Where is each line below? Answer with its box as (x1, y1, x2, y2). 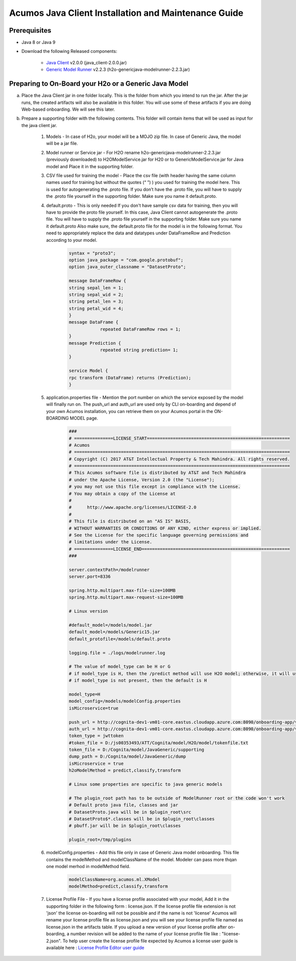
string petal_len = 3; (69, 299, 124, 304)
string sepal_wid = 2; (69, 292, 124, 297)
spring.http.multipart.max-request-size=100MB (69, 595, 184, 600)
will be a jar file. (46, 140, 78, 146)
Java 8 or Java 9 (21, 40, 56, 46)
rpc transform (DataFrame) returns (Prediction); (69, 375, 191, 380)
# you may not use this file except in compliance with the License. (69, 484, 241, 490)
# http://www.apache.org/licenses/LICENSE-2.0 (69, 504, 197, 510)
